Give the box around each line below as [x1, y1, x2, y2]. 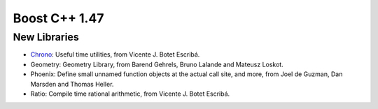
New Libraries [13, 31, 80, 43]
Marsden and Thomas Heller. [30, 80, 114, 88]
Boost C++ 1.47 [13, 10, 104, 26]
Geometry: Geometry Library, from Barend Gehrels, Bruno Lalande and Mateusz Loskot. [30, 60, 283, 68]
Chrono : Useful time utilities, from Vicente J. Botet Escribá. [30, 50, 200, 59]
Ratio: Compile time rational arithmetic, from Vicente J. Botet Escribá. [30, 89, 230, 98]
